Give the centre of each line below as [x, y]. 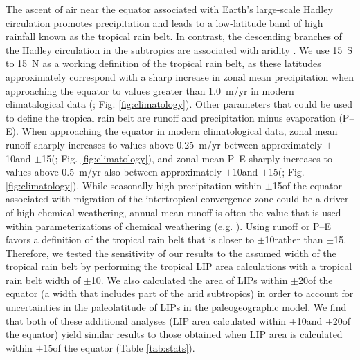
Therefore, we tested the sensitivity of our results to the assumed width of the [171, 253]
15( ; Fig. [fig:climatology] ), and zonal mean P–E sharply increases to [187, 158]
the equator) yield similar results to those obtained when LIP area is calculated [174, 334]
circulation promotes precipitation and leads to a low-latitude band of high [164, 22]
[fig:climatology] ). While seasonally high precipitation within [134, 185]
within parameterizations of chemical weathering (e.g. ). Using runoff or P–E [169, 226]
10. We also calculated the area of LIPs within [189, 280]
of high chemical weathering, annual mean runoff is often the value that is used [173, 212]
